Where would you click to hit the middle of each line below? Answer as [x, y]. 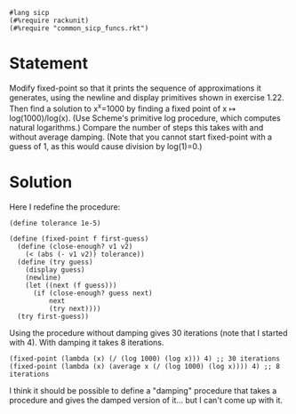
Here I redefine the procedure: [65, 207]
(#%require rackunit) [49, 20]
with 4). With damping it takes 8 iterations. [87, 342]
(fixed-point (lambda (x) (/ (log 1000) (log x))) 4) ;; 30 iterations [144, 358]
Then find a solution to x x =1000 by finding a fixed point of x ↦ [123, 107]
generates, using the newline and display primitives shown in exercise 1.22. [147, 97]
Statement [49, 64]
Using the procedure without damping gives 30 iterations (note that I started [148, 332]
